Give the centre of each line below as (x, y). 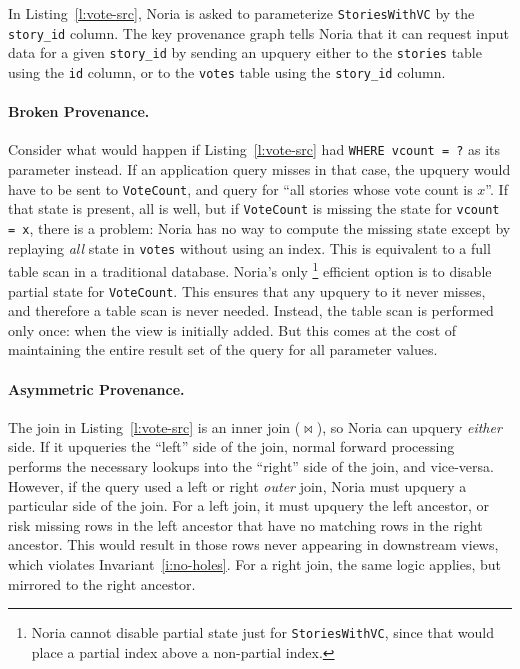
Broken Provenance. (79, 111)
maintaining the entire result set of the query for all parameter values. (223, 349)
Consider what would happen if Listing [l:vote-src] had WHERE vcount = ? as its (254, 149)
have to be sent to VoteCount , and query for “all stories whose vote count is (240, 188)
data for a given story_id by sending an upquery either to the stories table (245, 52)
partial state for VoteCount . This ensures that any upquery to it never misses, (247, 290)
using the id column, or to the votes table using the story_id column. (227, 71)
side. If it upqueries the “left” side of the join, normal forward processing (231, 446)
